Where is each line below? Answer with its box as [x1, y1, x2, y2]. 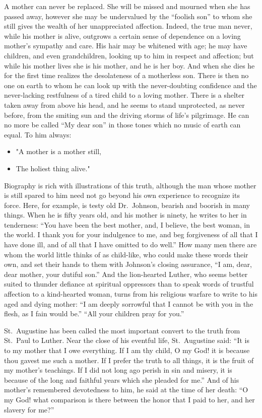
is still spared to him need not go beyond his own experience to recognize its [4, 190, 240, 200]
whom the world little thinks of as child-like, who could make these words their [4, 249, 248, 259]
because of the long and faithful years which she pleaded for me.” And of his [4, 374, 239, 385]
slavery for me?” [4, 404, 54, 414]
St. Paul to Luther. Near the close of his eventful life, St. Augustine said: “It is [4, 335, 249, 345]
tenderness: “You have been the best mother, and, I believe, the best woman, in [4, 219, 250, 230]
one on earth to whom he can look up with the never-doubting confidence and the [4, 80, 257, 90]
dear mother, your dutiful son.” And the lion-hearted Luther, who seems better [4, 268, 248, 279]
